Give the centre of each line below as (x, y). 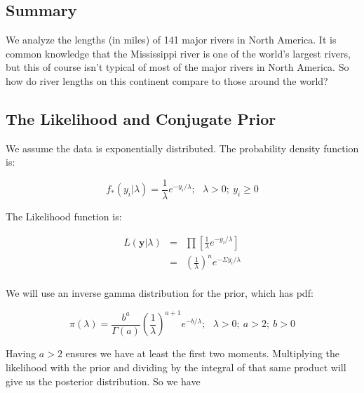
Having (21, 353)
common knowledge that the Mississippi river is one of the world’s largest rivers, (178, 53)
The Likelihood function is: (64, 217)
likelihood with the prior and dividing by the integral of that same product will (176, 367)
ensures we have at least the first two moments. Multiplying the (203, 353)
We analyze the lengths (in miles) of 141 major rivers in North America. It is (171, 40)
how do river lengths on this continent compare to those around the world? (167, 80)
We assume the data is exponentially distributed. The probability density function (182, 148)
